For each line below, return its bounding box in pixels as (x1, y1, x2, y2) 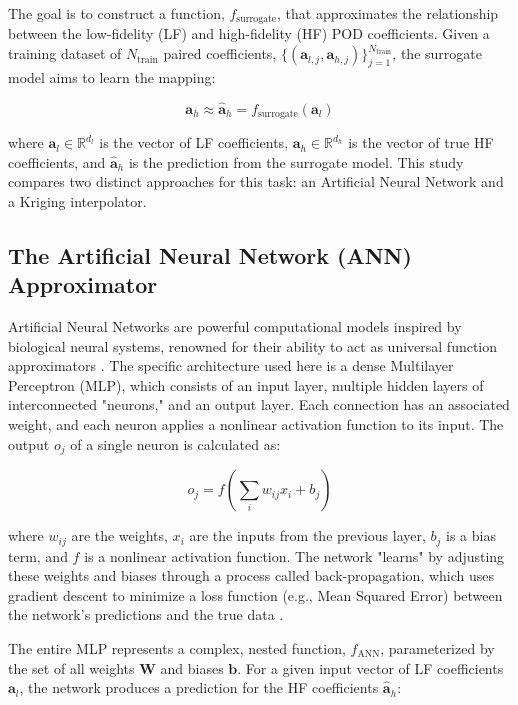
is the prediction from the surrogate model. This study (128, 151, 464, 172)
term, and (8, 545, 68, 566)
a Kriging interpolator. (8, 190, 147, 211)
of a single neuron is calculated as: (70, 433, 281, 454)
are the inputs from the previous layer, (189, 525, 426, 546)
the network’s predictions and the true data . (8, 604, 284, 625)
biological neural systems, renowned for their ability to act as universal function (8, 335, 498, 356)
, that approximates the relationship (276, 3, 499, 23)
